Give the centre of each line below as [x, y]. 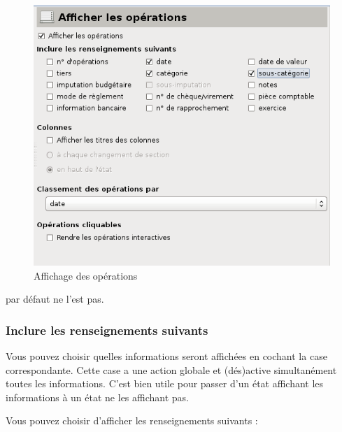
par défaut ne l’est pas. [55, 299]
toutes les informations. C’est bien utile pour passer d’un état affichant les [165, 383]
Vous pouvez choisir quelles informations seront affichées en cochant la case [166, 356]
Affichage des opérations [86, 275]
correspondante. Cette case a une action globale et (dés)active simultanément [171, 369]
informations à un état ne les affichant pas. [97, 397]
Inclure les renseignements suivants [107, 330]
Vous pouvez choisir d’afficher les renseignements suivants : [132, 420]
